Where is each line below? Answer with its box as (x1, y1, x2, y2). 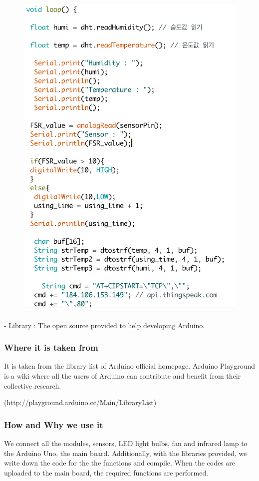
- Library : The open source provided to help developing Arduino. (4, 320, 205, 330)
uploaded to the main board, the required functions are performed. (4, 467, 209, 478)
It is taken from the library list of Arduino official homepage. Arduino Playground (4, 361, 256, 371)
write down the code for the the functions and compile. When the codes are (4, 458, 236, 468)
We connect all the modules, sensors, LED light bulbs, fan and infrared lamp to (4, 438, 248, 448)
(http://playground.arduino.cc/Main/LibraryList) (4, 397, 157, 408)
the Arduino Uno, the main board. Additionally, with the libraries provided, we (4, 448, 247, 458)
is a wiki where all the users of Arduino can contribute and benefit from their (4, 370, 241, 381)
